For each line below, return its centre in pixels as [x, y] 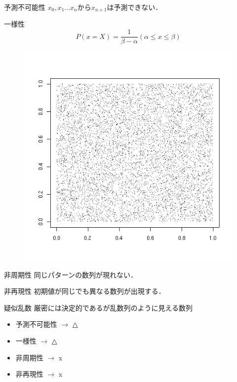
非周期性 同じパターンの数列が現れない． [71, 274]
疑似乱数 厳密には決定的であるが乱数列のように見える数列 [99, 307]
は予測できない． [135, 7]
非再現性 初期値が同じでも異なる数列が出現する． [85, 291]
